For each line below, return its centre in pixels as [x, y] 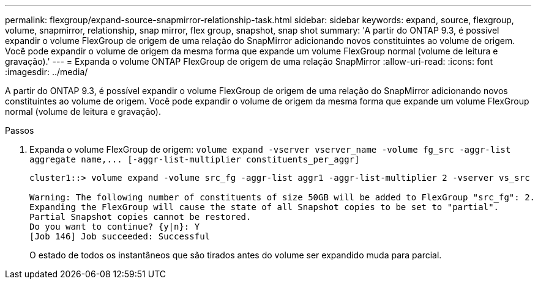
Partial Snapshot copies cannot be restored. [140, 217]
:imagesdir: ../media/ [47, 72]
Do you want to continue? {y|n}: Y [115, 227]
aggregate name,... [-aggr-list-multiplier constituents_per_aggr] [195, 159]
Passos [20, 130]
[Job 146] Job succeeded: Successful [120, 236]
